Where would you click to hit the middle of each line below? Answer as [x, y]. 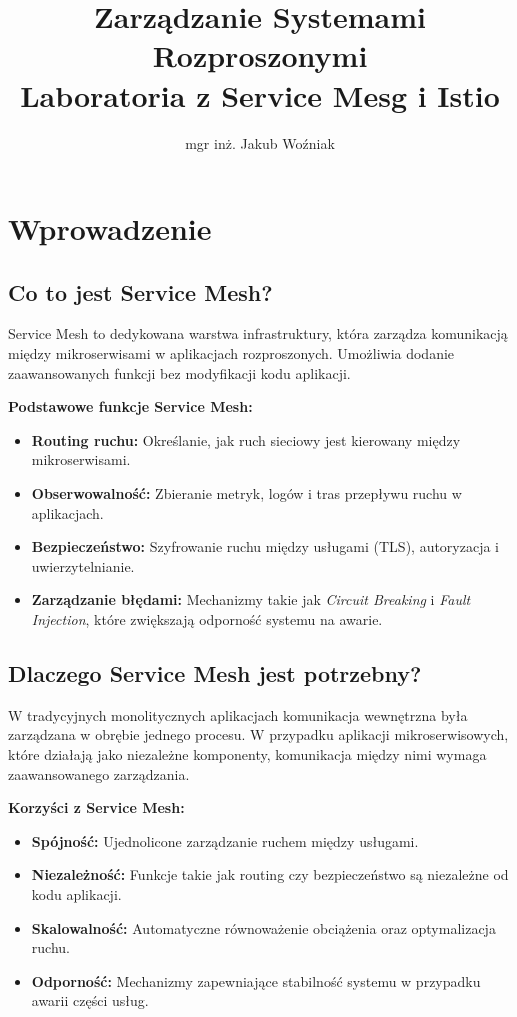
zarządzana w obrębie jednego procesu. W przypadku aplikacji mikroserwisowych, [258, 734]
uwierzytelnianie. [83, 565]
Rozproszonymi [260, 55]
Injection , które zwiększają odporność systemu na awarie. [207, 619]
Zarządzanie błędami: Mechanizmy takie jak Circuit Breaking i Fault [251, 599]
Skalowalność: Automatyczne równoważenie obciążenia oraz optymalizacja [263, 927]
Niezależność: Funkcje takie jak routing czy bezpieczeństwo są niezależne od [270, 874]
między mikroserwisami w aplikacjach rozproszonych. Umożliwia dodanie [231, 353]
